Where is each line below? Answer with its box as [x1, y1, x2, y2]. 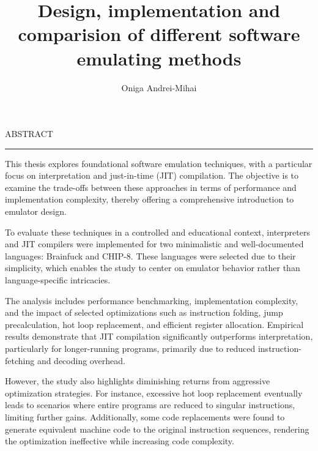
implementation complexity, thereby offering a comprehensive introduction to [5, 193, 294, 206]
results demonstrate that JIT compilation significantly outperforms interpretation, [5, 330, 313, 343]
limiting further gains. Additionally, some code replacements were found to [5, 410, 285, 423]
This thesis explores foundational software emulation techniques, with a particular [5, 157, 312, 170]
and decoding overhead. [37, 354, 125, 367]
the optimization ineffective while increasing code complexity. [5, 434, 234, 447]
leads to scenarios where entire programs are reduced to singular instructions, [5, 398, 295, 411]
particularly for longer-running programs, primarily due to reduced [5, 342, 256, 354]
